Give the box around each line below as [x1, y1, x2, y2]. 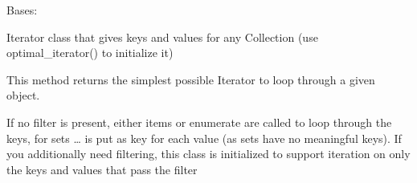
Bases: [6, 2, 38, 18]
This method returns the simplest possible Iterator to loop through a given [6, 71, 375, 87]
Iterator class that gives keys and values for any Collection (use [6, 28, 318, 45]
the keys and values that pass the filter [6, 161, 198, 177]
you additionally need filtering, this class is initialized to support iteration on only [6, 145, 411, 162]
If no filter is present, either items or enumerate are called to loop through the [6, 113, 392, 130]
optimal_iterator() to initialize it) [6, 44, 174, 61]
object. [6, 87, 40, 104]
